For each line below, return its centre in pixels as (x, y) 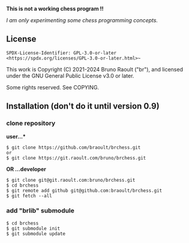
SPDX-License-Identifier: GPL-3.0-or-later (61, 53)
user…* (16, 136)
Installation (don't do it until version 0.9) (83, 106)
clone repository (31, 124)
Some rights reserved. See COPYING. (53, 87)
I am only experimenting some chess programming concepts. (82, 20)
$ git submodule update (36, 233)
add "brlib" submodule (40, 211)
